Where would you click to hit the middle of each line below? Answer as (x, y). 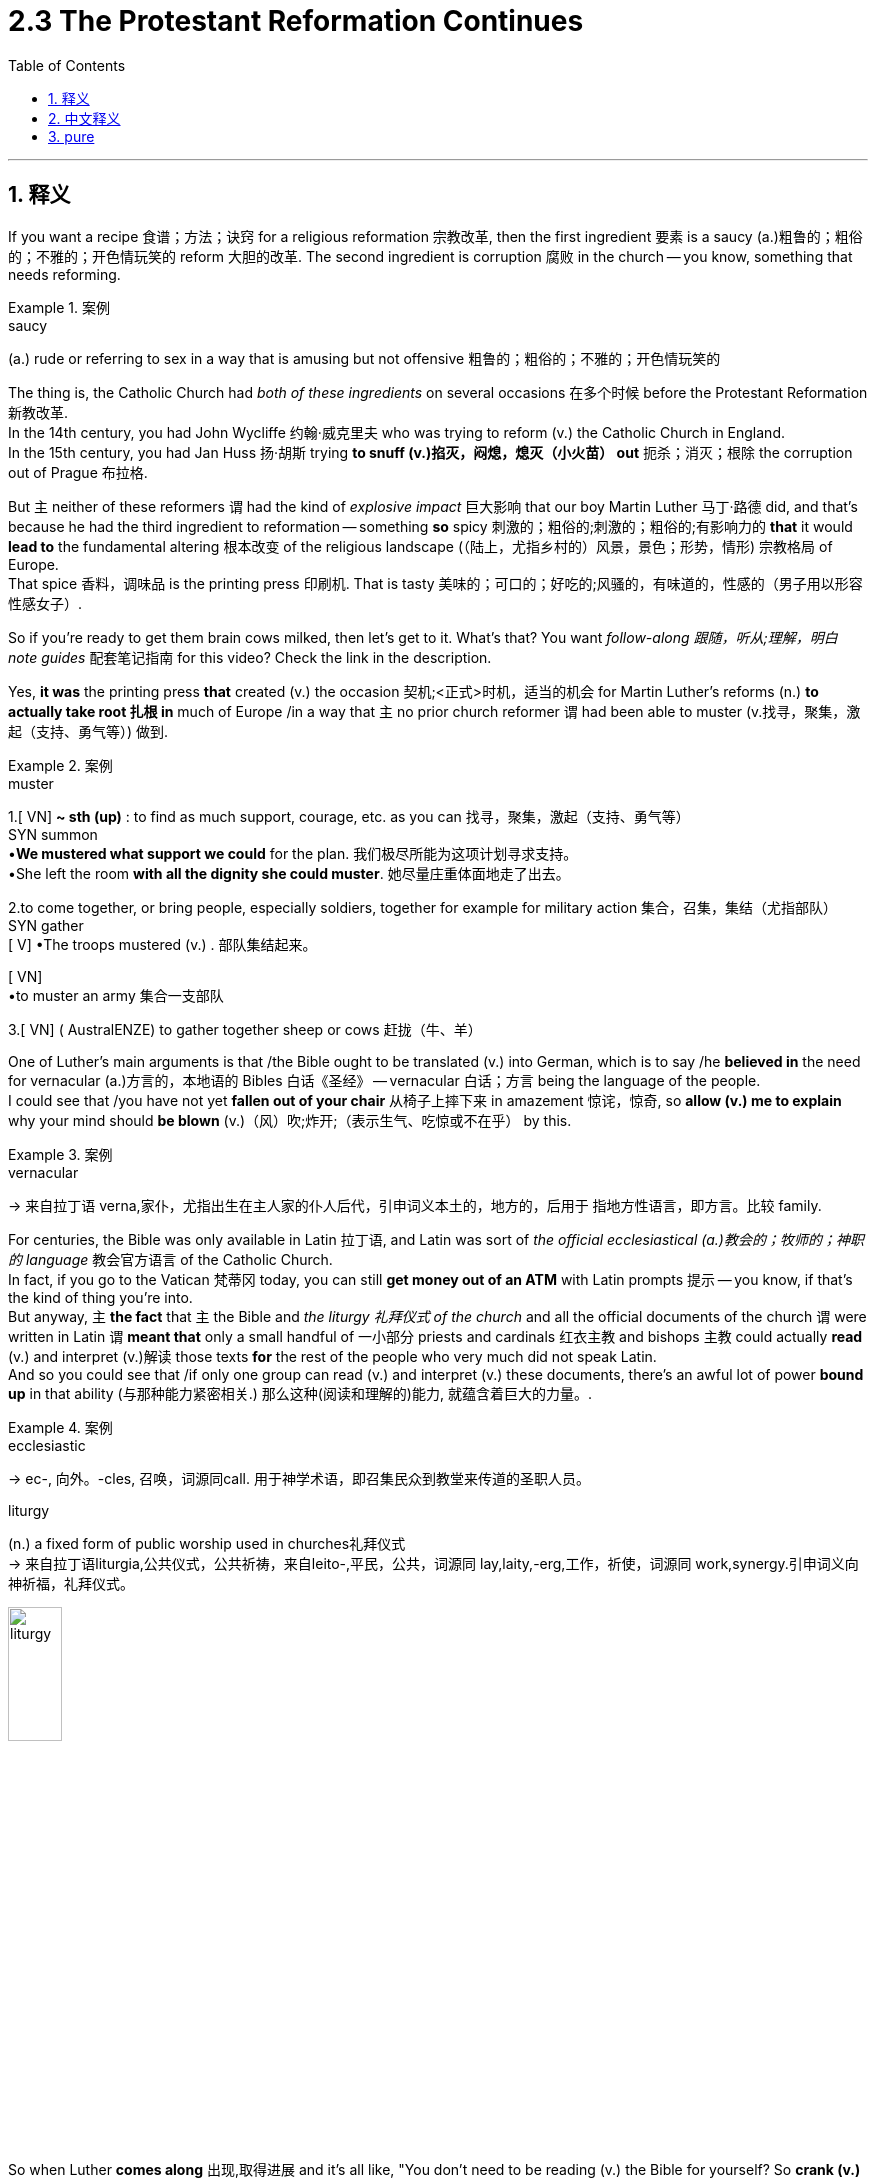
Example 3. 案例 (60, 1154)
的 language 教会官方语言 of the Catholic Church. (170, 1259)
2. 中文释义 (84, 118)
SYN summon (53, 834)
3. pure (71, 136)
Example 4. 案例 (60, 1427)
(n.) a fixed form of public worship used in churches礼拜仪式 (207, 1543)
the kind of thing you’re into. (100, 1297)
